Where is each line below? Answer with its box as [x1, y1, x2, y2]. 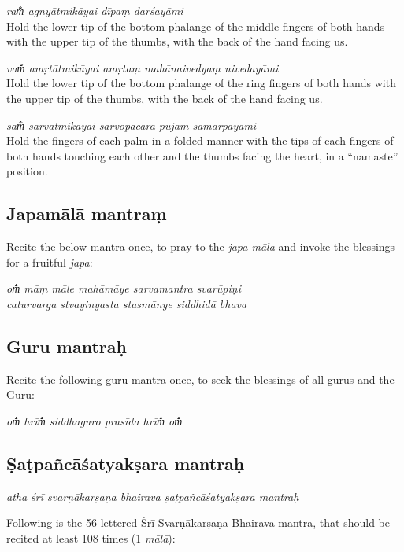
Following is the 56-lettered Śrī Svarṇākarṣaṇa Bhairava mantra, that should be [6, 514, 391, 531]
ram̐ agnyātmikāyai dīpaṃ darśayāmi [6, 2, 183, 18]
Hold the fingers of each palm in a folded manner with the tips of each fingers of [6, 132, 394, 149]
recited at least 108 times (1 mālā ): [6, 529, 176, 546]
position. [6, 163, 48, 179]
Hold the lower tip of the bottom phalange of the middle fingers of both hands [6, 17, 385, 34]
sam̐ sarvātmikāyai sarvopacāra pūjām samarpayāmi [6, 116, 257, 133]
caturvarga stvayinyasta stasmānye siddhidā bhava [6, 295, 247, 311]
